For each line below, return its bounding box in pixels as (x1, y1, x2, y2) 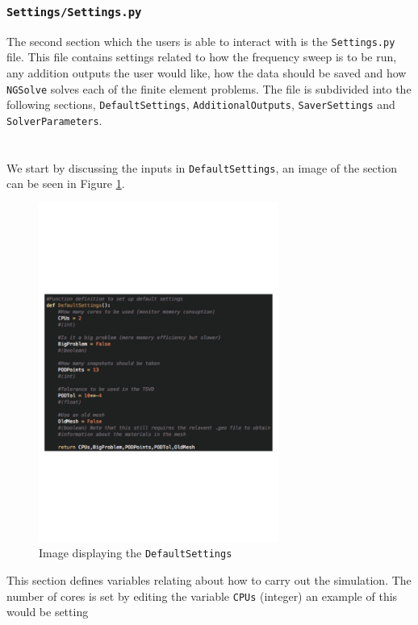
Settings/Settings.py (6, 5, 142, 19)
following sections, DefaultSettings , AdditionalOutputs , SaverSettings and (6, 96, 395, 113)
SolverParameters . (6, 111, 102, 128)
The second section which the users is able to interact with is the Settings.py (6, 32, 395, 49)
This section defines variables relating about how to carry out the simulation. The (6, 572, 412, 589)
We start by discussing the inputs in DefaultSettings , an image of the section (6, 159, 397, 176)
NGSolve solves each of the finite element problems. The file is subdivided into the (6, 80, 412, 97)
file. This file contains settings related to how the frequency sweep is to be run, (6, 48, 397, 65)
